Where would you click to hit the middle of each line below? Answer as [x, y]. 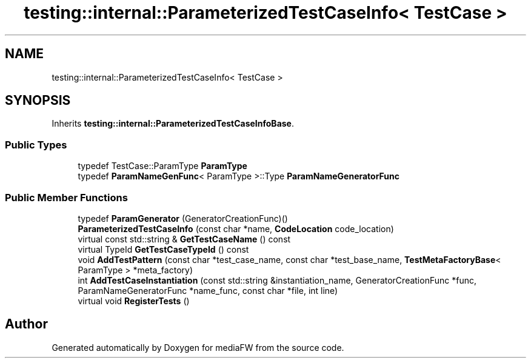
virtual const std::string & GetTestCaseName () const [184, 239]
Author [26, 324]
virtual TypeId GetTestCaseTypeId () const [163, 249]
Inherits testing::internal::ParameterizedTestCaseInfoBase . [173, 124]
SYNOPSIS [38, 101]
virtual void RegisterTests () [134, 301]
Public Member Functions [66, 197]
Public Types [36, 145]
